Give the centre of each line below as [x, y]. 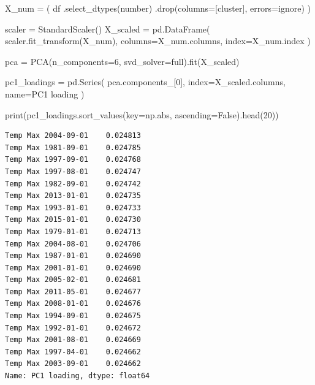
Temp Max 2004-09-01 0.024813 [73, 136]
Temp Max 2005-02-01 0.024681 [73, 280]
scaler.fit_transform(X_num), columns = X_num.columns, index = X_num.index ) [158, 41]
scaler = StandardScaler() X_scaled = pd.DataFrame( [108, 29]
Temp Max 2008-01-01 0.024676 [73, 304]
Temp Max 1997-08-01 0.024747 [73, 171]
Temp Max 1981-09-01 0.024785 [73, 147]
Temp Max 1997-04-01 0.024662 [73, 352]
